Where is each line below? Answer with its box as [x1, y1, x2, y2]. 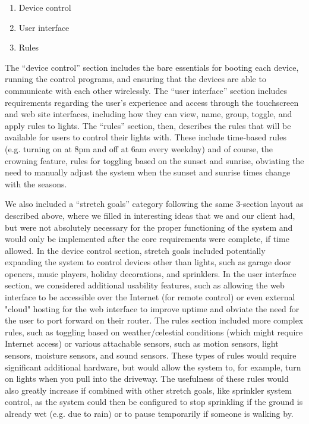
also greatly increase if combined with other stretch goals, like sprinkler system [5, 384, 292, 396]
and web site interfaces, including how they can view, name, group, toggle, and [5, 108, 292, 120]
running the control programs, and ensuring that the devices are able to [5, 73, 266, 85]
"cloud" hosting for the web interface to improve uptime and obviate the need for [5, 302, 299, 315]
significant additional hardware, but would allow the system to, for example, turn [5, 360, 301, 373]
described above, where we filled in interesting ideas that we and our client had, [5, 209, 295, 221]
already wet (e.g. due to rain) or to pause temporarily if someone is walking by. [5, 407, 294, 419]
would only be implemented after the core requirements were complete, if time [5, 233, 289, 245]
